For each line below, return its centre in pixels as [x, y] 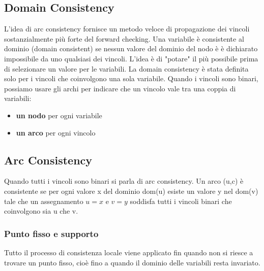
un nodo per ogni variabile [59, 115]
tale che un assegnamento [44, 201]
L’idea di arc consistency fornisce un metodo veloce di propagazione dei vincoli [127, 29]
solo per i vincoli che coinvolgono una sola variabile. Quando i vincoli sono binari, [131, 78]
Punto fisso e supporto [51, 233]
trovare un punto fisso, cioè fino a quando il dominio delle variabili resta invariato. [132, 262]
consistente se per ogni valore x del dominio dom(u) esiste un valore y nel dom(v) [131, 191]
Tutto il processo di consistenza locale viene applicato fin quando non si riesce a [129, 252]
